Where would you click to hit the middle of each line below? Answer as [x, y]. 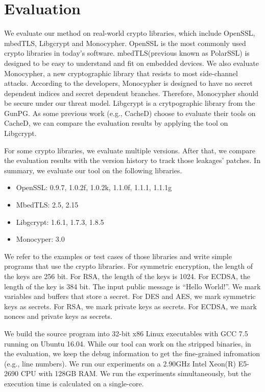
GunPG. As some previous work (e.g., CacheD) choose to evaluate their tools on [130, 113]
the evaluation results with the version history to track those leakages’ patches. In [132, 160]
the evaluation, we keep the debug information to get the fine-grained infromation [132, 353]
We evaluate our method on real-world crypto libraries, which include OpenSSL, [130, 33]
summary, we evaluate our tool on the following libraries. [93, 170]
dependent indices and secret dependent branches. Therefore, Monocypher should [131, 93]
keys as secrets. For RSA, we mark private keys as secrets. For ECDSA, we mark [130, 306]
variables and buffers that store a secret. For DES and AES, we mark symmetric [130, 296]
